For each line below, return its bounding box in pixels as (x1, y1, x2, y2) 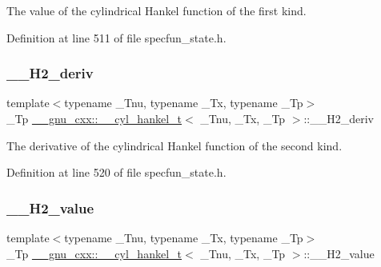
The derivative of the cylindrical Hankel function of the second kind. (6, 137, 343, 153)
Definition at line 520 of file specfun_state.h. (6, 164, 227, 181)
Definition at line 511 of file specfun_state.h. (6, 29, 227, 46)
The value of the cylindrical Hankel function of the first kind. (6, 2, 307, 18)
